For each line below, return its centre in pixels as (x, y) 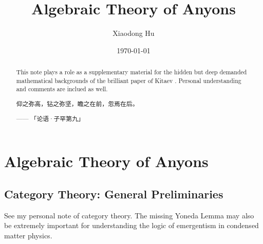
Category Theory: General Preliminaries (114, 194)
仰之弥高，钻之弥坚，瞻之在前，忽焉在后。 (77, 103)
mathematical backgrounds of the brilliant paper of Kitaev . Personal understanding (129, 80)
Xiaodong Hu (134, 33)
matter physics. (28, 235)
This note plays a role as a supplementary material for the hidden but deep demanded (131, 72)
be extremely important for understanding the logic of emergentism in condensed (131, 225)
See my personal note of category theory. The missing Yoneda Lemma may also (129, 215)
